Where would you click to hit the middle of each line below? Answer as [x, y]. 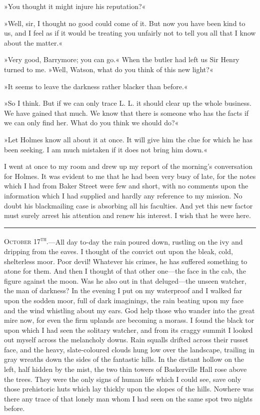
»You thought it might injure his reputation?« [75, 6]
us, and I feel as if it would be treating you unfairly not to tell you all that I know [130, 33]
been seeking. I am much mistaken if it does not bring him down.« [106, 149]
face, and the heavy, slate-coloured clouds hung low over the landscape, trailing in [129, 349]
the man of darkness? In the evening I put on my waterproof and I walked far [123, 290]
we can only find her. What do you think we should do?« [91, 123]
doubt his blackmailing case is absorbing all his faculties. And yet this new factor [128, 205]
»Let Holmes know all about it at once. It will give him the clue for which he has [128, 139]
